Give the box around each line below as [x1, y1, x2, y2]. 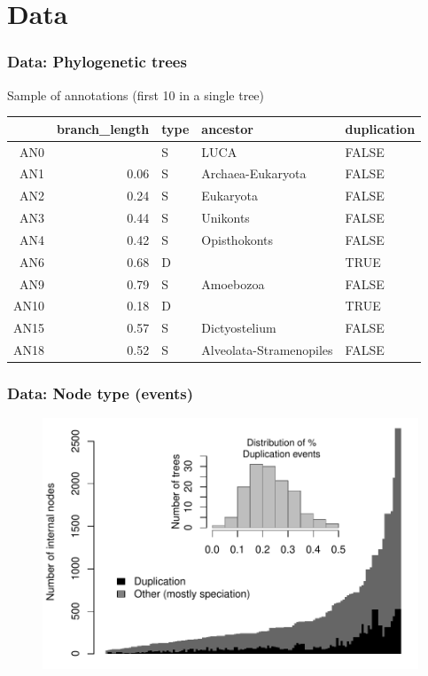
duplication [345, 119, 416, 138]
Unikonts [201, 208, 250, 227]
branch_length [57, 119, 150, 138]
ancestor [201, 119, 253, 138]
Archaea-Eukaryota [201, 164, 307, 183]
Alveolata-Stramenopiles [201, 341, 333, 359]
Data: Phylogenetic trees [7, 51, 187, 73]
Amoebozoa [201, 274, 265, 293]
